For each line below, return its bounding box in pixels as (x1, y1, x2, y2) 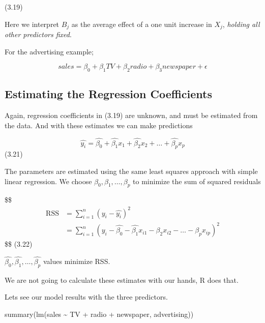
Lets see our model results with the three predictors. (5, 291, 168, 302)
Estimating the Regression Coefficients (5, 86, 213, 102)
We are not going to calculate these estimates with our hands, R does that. (5, 274, 239, 285)
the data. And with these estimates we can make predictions (5, 120, 193, 130)
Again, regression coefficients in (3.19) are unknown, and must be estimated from (5, 110, 258, 121)
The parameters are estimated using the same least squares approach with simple (5, 166, 258, 177)
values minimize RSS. (43, 255, 110, 266)
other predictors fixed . (5, 29, 72, 40)
